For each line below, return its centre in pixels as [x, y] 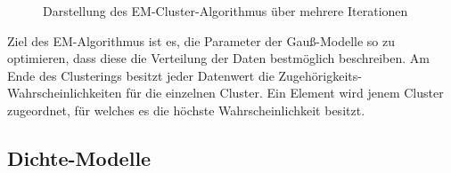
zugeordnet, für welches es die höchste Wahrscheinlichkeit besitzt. [186, 110]
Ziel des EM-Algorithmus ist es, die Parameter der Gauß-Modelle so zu [201, 40]
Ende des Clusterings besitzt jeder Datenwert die [141, 75]
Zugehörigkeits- [320, 75]
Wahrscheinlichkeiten [65, 93]
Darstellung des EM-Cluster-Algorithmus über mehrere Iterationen [225, 11]
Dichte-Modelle [79, 157]
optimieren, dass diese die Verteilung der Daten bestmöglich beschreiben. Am [218, 58]
